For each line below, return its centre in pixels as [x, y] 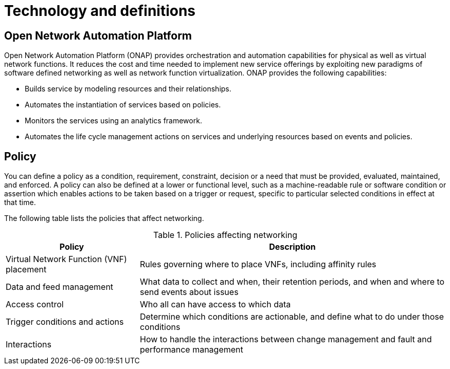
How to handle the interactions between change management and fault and [286, 339]
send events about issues [189, 292]
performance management [191, 350]
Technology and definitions [100, 11]
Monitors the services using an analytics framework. [113, 121]
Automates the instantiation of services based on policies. [123, 105]
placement [26, 270]
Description [292, 247]
